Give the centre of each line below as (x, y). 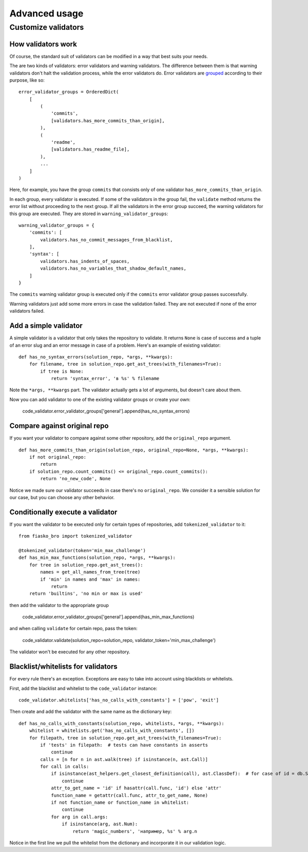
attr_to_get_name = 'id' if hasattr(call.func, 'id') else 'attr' (136, 788)
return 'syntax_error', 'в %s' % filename (105, 378)
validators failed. (27, 311)
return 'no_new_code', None (75, 479)
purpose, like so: (27, 80)
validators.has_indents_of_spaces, (85, 261)
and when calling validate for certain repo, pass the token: (74, 629)
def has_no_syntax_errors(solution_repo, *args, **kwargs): (96, 357)
